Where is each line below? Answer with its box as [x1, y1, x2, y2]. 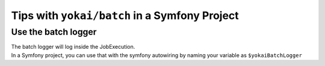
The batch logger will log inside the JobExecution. [11, 43, 135, 51]
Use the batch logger [11, 27, 97, 37]
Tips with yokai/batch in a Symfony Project [11, 9, 239, 22]
